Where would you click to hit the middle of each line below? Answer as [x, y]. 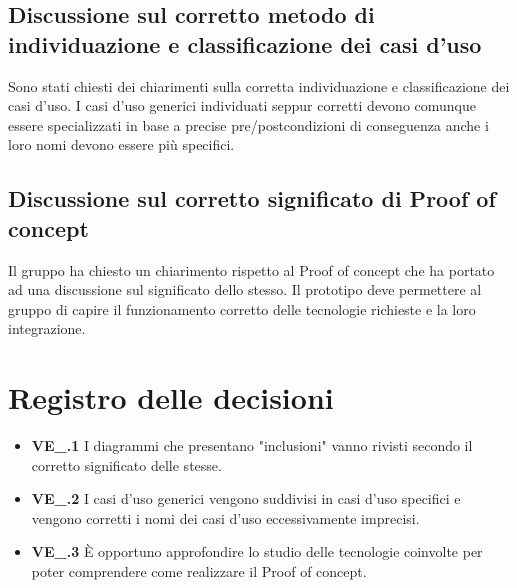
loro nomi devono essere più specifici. [121, 144]
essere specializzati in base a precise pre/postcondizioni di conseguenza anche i [248, 124]
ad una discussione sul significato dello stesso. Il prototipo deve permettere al [245, 289]
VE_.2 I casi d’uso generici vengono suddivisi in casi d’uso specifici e [246, 498]
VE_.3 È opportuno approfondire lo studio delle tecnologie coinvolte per [257, 551]
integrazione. [47, 328]
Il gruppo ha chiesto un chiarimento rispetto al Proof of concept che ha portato [251, 269]
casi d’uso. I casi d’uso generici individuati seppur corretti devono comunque [242, 105]
